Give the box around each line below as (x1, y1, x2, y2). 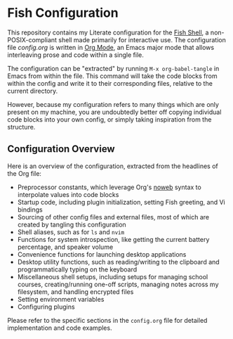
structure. (7, 122, 36, 131)
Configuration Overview (7, 143, 115, 155)
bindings (17, 205, 44, 214)
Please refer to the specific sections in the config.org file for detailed (7, 316, 208, 324)
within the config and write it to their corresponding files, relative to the (7, 79, 213, 87)
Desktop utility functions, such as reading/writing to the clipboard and (17, 257, 220, 266)
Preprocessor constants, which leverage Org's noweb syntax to (17, 183, 201, 191)
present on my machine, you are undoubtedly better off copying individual (7, 108, 222, 116)
